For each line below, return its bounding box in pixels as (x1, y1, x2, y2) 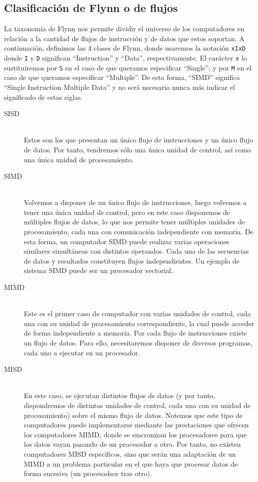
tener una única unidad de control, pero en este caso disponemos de (24, 207, 230, 217)
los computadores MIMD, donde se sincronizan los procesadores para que (24, 429, 247, 439)
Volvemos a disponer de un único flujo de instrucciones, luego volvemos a (24, 197, 247, 207)
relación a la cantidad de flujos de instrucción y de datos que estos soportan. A (4, 33, 245, 43)
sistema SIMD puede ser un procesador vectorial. (24, 265, 173, 275)
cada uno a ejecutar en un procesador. (24, 347, 140, 357)
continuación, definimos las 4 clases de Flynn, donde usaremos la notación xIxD (4, 43, 246, 53)
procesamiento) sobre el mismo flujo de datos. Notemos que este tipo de (24, 410, 243, 420)
